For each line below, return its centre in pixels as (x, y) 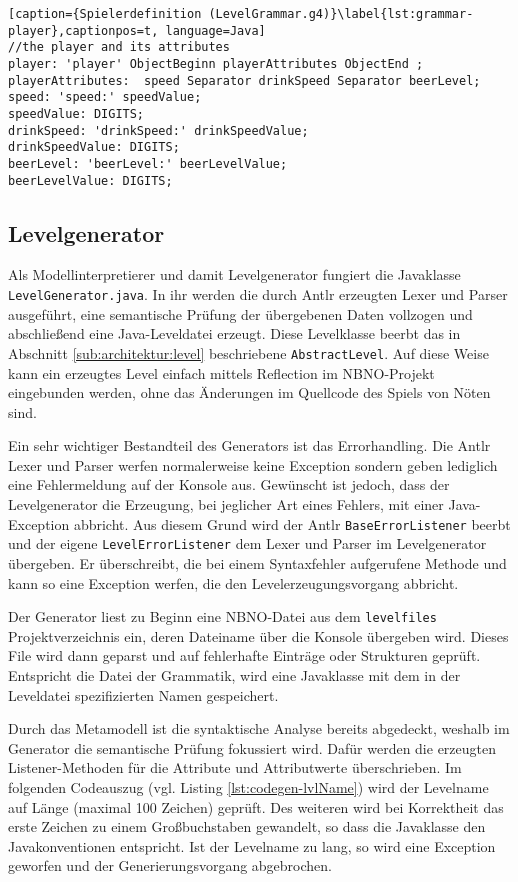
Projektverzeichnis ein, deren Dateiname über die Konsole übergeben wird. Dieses (258, 635)
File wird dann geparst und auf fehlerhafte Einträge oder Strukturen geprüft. (244, 655)
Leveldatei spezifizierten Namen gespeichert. (143, 694)
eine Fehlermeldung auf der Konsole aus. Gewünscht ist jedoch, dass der (229, 484)
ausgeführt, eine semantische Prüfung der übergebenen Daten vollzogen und (240, 313)
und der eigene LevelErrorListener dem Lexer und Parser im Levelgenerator (247, 543)
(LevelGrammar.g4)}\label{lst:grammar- (341, 14)
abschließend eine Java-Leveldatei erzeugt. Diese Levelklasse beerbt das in (234, 333)
